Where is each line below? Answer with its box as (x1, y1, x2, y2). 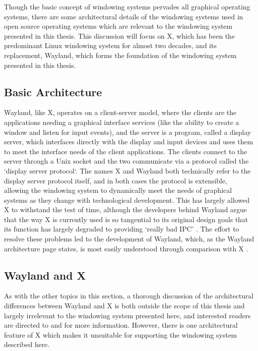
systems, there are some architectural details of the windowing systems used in (4, 11, 243, 21)
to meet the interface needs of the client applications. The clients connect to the (4, 146, 247, 156)
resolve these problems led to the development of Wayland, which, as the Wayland (4, 234, 254, 244)
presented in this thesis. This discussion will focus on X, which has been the (4, 30, 235, 41)
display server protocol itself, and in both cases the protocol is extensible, (4, 175, 227, 185)
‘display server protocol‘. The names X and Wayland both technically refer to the (4, 165, 251, 175)
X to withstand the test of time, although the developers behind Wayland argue (4, 204, 247, 215)
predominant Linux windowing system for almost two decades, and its (4, 40, 217, 51)
